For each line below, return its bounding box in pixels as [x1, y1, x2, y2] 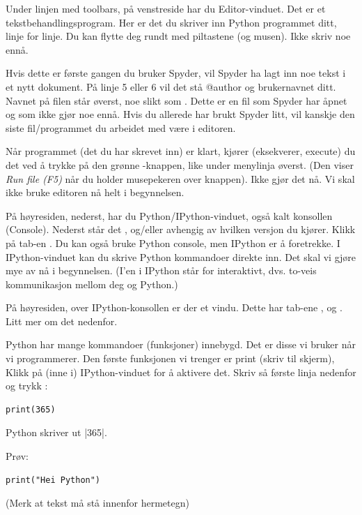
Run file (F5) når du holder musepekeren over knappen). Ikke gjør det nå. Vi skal [6, 171, 355, 186]
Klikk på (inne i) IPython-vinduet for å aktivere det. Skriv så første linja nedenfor [6, 364, 356, 379]
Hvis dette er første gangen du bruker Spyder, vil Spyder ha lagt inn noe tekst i [6, 66, 346, 80]
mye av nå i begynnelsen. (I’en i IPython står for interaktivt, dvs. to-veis [6, 263, 317, 278]
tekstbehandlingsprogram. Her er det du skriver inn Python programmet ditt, [6, 15, 337, 29]
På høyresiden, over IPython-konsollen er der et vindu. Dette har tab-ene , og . [6, 300, 343, 315]
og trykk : [6, 378, 48, 393]
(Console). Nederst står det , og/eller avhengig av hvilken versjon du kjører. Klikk [6, 222, 356, 237]
